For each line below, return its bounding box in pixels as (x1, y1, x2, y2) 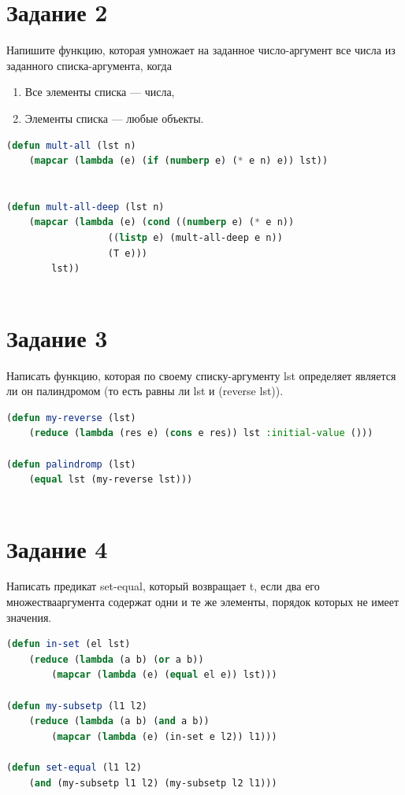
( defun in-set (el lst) (6, 638, 131, 650)
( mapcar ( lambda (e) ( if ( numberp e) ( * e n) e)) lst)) (28, 155, 329, 167)
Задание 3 (6, 321, 108, 353)
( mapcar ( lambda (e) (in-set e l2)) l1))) (51, 730, 277, 742)
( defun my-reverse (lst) (6, 412, 136, 423)
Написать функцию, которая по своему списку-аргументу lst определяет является (6, 367, 396, 383)
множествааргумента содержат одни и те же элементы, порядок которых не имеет (6, 593, 399, 610)
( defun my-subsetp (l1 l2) (6, 700, 147, 712)
